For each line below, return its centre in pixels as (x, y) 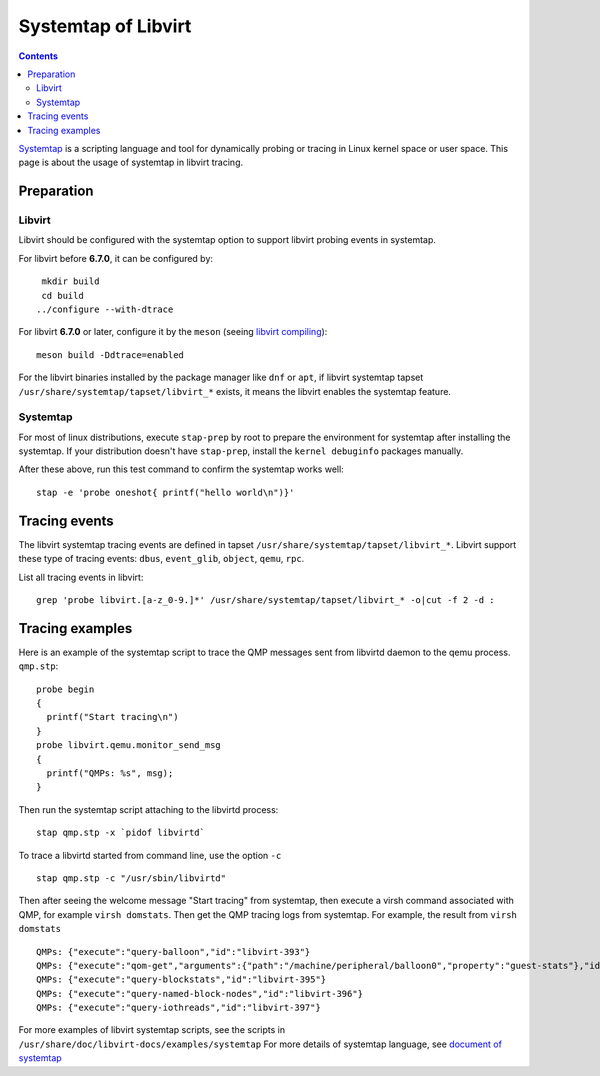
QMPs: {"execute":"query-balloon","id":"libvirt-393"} (173, 951)
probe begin (65, 689)
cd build (62, 295)
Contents (38, 56)
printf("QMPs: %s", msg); (110, 773)
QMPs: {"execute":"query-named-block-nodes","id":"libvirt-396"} (200, 993)
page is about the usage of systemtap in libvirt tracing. (131, 162)
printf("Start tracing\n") (112, 717)
